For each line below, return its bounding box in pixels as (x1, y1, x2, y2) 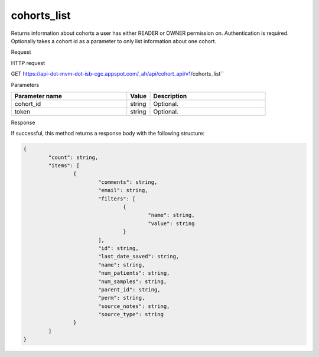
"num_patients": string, (97, 270, 170, 277)
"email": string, (97, 187, 148, 194)
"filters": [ (97, 195, 136, 202)
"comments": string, (97, 178, 158, 186)
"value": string (148, 220, 195, 227)
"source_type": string (97, 311, 164, 318)
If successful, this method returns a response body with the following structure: (11, 130, 205, 137)
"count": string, (48, 154, 99, 161)
